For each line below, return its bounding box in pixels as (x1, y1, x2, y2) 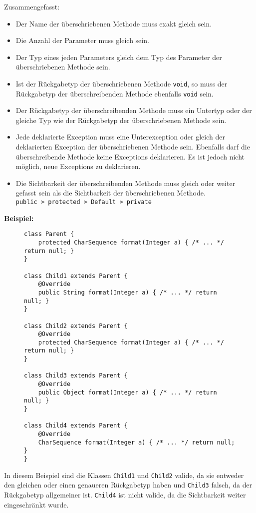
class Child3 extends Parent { (24, 372, 128, 379)
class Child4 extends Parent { (24, 422, 128, 429)
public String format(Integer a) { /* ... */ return (38, 288, 217, 296)
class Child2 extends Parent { (24, 322, 128, 329)
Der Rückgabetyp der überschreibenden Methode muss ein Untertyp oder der (15, 105, 252, 115)
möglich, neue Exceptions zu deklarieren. (15, 161, 141, 171)
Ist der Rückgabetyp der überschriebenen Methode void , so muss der (15, 78, 228, 88)
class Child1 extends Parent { (24, 272, 128, 279)
